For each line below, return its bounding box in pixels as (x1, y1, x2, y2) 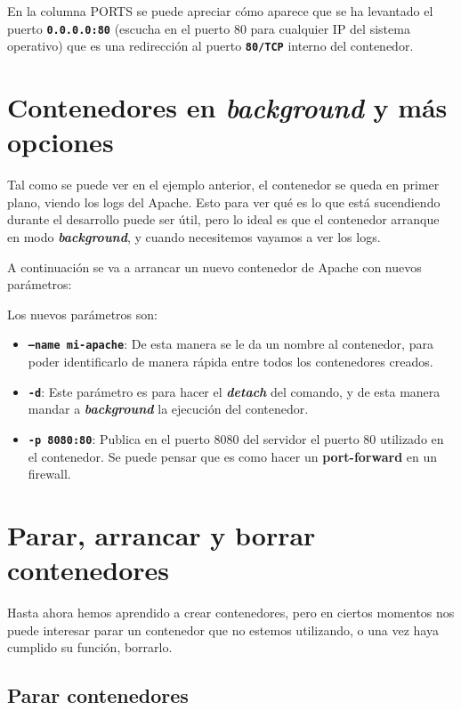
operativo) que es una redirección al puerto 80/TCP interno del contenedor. (7, 36, 414, 55)
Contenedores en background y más (7, 89, 448, 126)
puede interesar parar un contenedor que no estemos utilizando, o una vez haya (7, 620, 439, 639)
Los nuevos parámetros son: (7, 304, 158, 323)
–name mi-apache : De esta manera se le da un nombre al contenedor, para (28, 335, 433, 353)
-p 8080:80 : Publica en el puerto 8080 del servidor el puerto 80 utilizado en (28, 429, 444, 448)
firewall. (28, 464, 71, 483)
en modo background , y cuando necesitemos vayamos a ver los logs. (7, 228, 381, 246)
